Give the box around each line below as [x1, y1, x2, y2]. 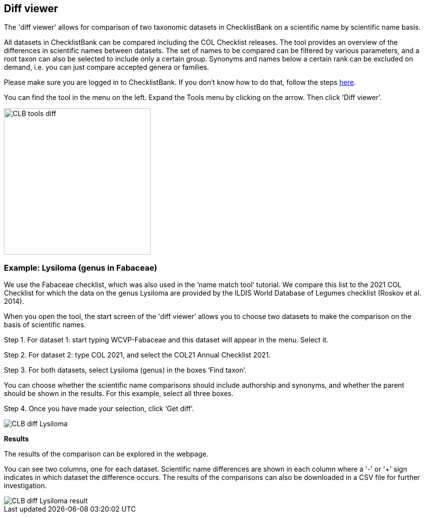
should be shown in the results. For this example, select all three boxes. [4, 389, 234, 398]
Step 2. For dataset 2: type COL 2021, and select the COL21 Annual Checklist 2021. [4, 351, 271, 359]
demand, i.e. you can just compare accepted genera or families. [4, 63, 209, 72]
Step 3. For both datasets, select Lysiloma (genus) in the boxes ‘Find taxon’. [4, 366, 247, 375]
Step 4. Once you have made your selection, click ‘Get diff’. [4, 404, 194, 413]
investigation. [4, 481, 47, 490]
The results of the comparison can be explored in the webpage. [4, 450, 209, 458]
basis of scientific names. [4, 320, 86, 329]
